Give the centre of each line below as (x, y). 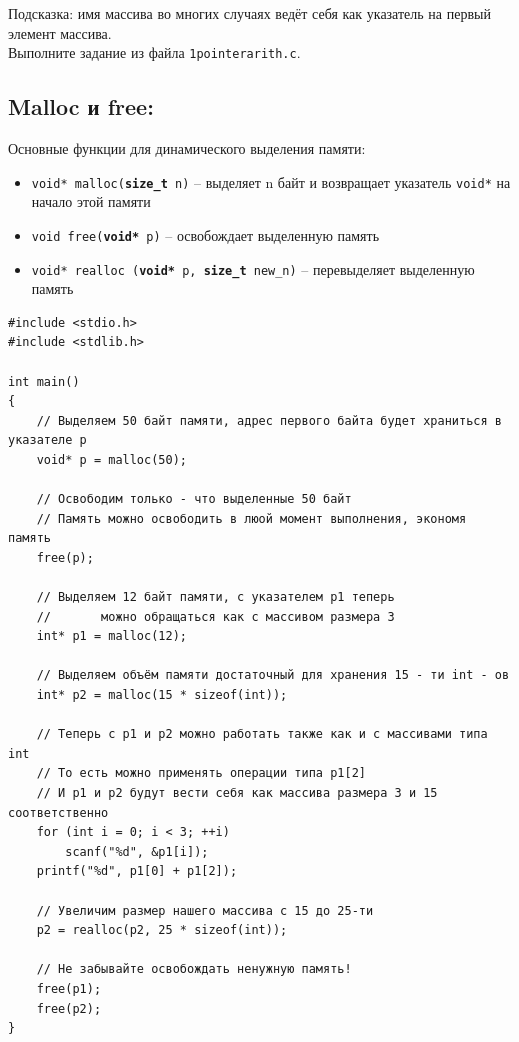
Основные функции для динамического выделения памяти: (187, 148)
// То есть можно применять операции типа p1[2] (201, 773)
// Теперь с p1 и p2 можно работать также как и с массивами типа (262, 734)
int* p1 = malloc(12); (111, 636)
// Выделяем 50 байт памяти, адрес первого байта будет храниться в (269, 420)
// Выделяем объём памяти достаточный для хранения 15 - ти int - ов (273, 675)
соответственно (58, 812)
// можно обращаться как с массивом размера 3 (215, 616)
